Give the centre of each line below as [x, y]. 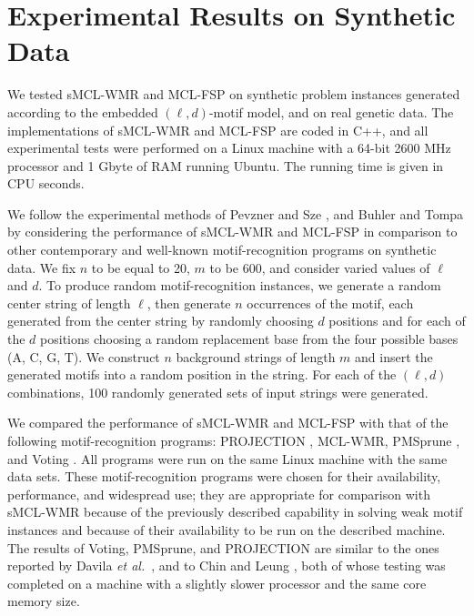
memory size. [44, 601]
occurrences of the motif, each [330, 303]
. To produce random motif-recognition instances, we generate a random [240, 285]
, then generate [189, 303]
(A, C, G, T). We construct [84, 356]
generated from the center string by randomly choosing [161, 321]
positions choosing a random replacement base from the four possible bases [249, 339]
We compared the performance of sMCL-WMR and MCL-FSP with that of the [228, 423]
